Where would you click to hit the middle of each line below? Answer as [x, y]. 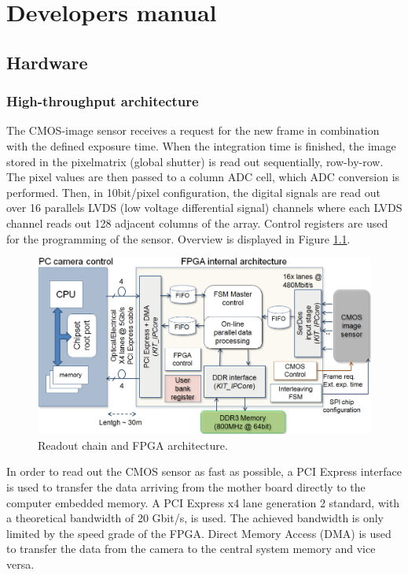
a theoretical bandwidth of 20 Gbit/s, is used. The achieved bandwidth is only [195, 518]
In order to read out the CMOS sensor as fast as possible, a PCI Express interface [204, 471]
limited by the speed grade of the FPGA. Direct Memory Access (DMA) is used [199, 533]
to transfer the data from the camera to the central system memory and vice [191, 549]
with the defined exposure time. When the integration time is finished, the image [201, 145]
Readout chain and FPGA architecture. [133, 445]
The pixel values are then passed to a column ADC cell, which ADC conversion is [203, 177]
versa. [20, 564]
